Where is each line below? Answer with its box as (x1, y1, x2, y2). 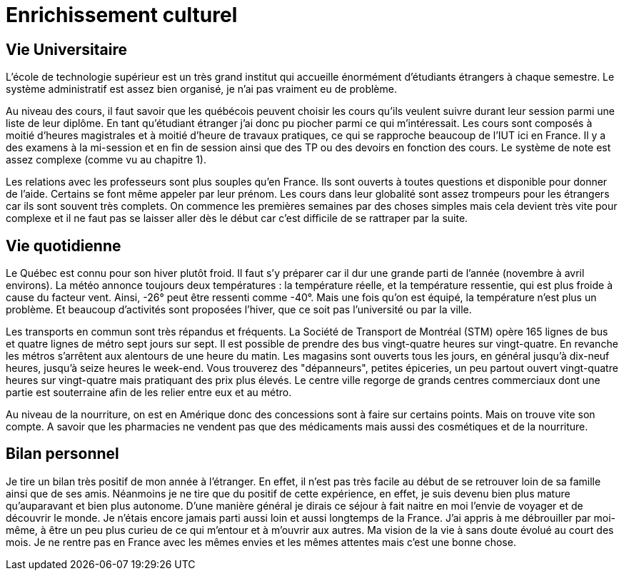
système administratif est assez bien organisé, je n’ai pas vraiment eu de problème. (6, 83, 397, 96)
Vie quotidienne (6, 236, 121, 255)
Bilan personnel (6, 445, 119, 463)
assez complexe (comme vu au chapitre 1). (6, 153, 206, 166)
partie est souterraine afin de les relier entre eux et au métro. (6, 386, 292, 399)
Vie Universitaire (6, 40, 127, 59)
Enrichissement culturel (6, 3, 238, 27)
